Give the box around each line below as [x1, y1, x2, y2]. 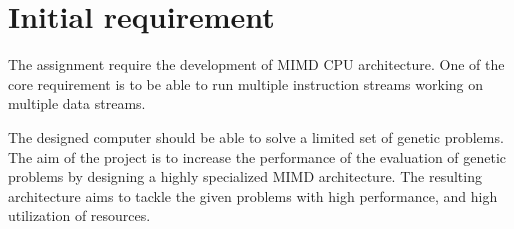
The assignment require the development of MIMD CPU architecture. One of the [8, 54, 505, 75]
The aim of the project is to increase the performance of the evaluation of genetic [8, 146, 507, 167]
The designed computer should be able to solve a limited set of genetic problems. [8, 126, 504, 147]
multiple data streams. [8, 93, 146, 114]
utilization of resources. [8, 205, 151, 226]
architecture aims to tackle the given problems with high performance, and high [8, 185, 498, 206]
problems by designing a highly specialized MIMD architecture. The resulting [8, 166, 482, 187]
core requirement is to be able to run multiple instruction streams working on [8, 73, 484, 94]
